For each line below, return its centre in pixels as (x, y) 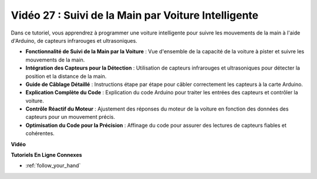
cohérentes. (40, 133)
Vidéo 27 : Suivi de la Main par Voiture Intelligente (135, 15)
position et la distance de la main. (66, 76)
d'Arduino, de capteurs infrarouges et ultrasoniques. (74, 40)
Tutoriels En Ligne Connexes (46, 155)
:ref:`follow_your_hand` (53, 166)
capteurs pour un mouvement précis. (70, 117)
